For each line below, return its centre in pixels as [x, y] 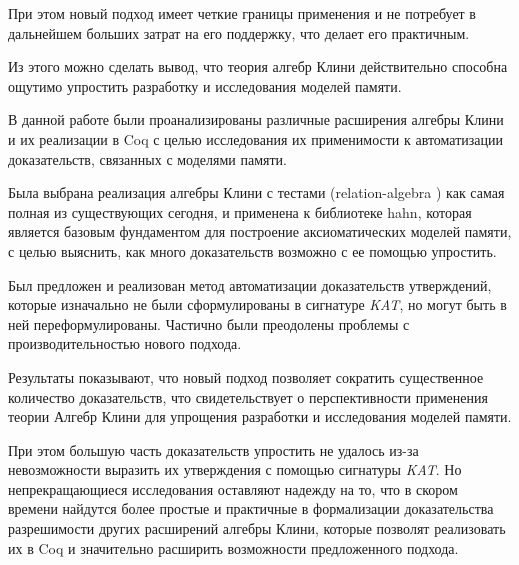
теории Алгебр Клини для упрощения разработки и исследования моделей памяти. [260, 416]
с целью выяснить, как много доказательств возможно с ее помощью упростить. [252, 250]
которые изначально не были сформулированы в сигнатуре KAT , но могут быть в [257, 304]
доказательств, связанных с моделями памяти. [147, 158]
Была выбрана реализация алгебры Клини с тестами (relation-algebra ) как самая [256, 192]
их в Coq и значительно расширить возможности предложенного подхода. [233, 547]
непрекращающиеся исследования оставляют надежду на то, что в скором [233, 488]
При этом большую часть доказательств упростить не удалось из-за [213, 449]
